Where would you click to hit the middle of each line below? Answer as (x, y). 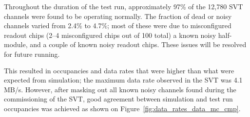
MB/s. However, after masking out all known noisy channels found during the (120, 89)
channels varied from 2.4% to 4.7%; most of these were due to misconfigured (118, 25)
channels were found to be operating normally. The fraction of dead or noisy (118, 16)
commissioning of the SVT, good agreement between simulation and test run (118, 99)
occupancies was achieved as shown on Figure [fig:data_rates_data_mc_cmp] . (122, 108)
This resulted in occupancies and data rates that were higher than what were (119, 70)
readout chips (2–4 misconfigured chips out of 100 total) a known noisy (110, 35)
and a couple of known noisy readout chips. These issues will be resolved (138, 44)
